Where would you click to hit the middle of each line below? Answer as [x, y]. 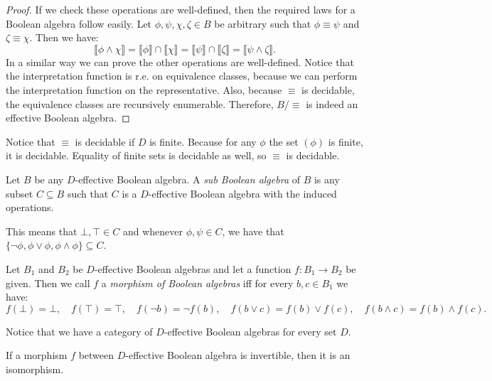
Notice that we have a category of [79, 331]
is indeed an [332, 103]
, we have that [253, 231]
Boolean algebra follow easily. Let [79, 23]
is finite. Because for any [203, 141]
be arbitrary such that [263, 23]
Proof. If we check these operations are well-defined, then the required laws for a [181, 9]
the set [284, 141]
